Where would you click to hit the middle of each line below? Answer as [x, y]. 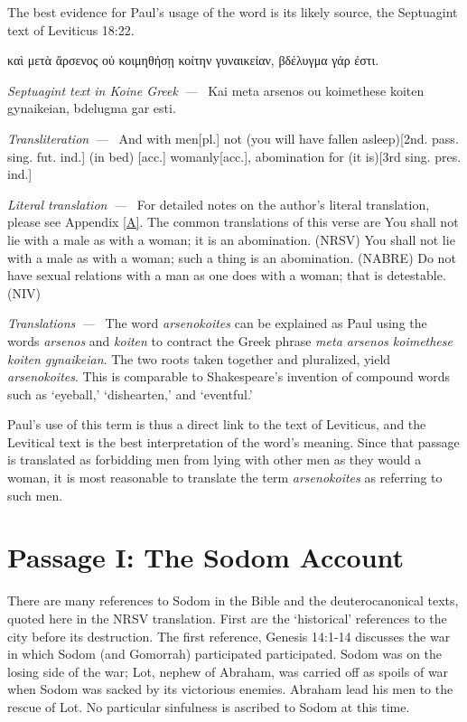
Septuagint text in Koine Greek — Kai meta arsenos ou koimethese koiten [216, 90]
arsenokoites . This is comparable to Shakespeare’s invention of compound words [229, 376]
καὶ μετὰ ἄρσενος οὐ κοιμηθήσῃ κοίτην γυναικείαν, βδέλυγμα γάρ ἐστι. [193, 60]
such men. [35, 495]
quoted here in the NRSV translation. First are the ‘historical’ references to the [227, 618]
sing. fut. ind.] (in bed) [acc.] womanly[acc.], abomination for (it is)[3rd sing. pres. [234, 156]
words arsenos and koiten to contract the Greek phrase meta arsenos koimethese [230, 340]
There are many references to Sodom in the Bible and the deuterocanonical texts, [233, 600]
